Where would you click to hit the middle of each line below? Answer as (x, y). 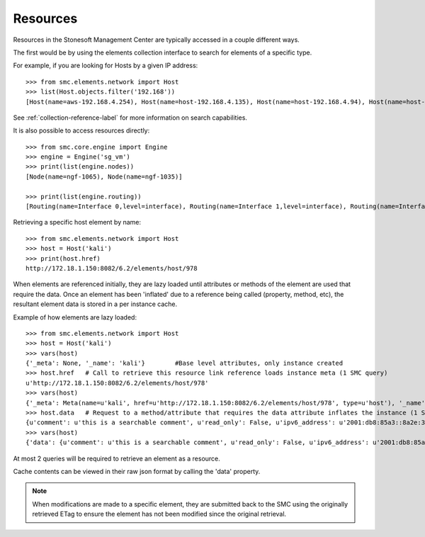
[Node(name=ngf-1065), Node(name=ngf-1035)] (104, 176)
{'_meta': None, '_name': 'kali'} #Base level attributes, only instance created (185, 363)
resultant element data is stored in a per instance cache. (95, 304)
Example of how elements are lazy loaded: (75, 317)
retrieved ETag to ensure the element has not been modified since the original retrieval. (159, 514)
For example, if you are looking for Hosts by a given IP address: (106, 66)
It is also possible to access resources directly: (81, 130)
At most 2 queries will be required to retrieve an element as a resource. (117, 458)
